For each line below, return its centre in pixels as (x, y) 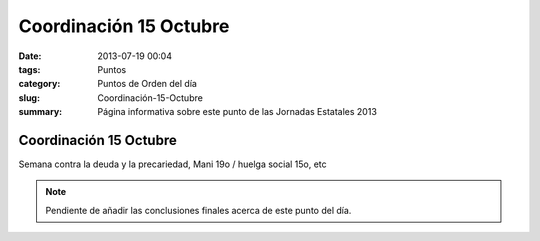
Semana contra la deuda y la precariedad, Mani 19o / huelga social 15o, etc (172, 164)
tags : (29, 69)
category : (39, 84)
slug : (29, 97)
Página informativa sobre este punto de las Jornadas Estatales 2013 (237, 112)
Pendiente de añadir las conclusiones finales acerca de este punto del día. (198, 210)
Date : (30, 56)
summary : (40, 112)
